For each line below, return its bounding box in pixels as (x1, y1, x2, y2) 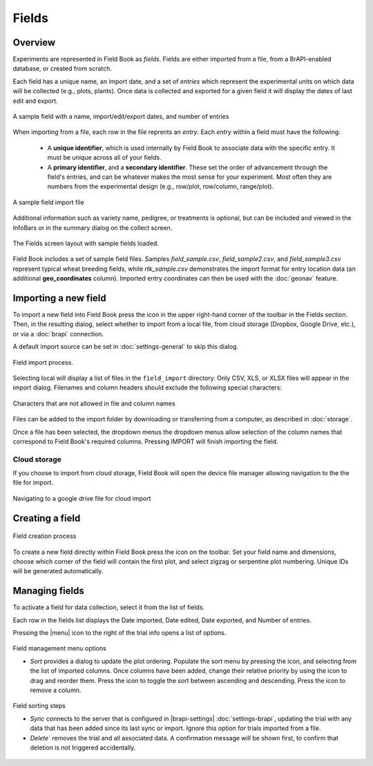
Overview (12, 37, 56, 48)
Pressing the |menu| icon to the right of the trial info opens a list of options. (12, 629, 227, 637)
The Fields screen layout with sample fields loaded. (12, 239, 159, 247)
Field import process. (12, 358, 74, 366)
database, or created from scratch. (12, 64, 113, 73)
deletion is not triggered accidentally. (30, 743, 136, 751)
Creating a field (12, 512, 81, 524)
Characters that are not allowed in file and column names (12, 399, 175, 408)
